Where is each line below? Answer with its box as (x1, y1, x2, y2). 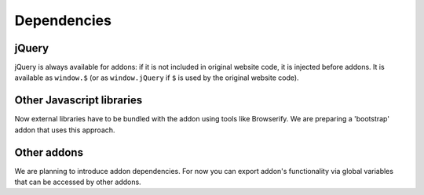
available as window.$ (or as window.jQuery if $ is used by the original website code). (14, 73, 299, 82)
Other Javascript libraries (14, 94, 143, 107)
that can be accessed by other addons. (14, 177, 141, 187)
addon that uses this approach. (14, 125, 115, 135)
